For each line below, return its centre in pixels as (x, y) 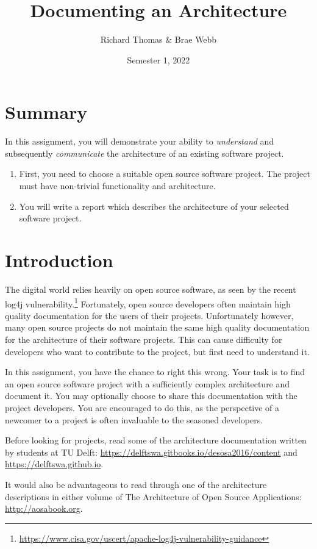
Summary (46, 112)
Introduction (59, 260)
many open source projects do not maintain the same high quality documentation (157, 327)
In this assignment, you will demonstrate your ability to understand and (140, 141)
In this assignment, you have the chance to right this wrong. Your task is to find (155, 372)
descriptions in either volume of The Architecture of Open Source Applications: (153, 496)
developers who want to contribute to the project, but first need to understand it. (157, 351)
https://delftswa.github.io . (54, 464)
